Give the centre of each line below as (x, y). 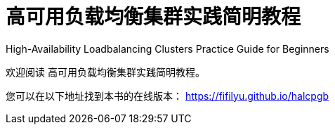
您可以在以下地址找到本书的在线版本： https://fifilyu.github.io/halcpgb (167, 96)
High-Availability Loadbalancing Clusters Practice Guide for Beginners (167, 48)
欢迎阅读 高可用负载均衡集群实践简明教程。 (105, 72)
